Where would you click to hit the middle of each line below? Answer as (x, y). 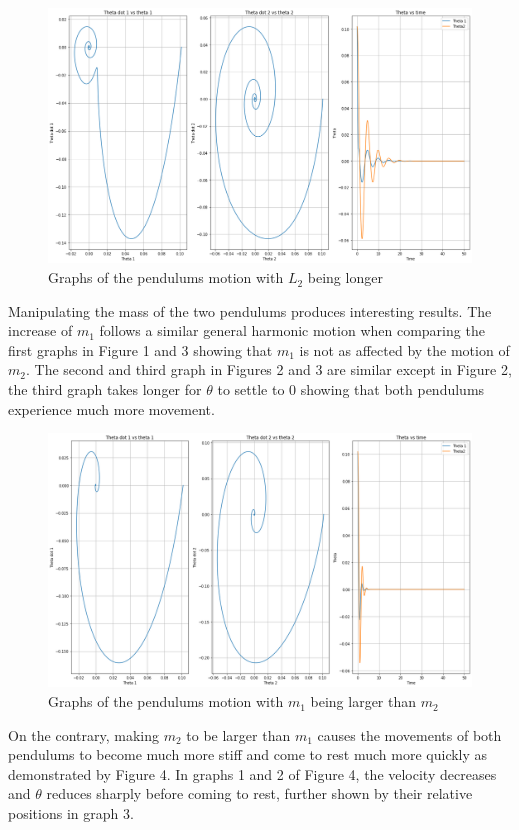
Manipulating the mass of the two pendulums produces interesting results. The (250, 310)
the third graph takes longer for (105, 389)
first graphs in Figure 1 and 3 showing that (140, 349)
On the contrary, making (83, 734)
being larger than (363, 701)
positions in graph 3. (71, 813)
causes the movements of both (409, 734)
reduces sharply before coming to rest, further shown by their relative (259, 793)
